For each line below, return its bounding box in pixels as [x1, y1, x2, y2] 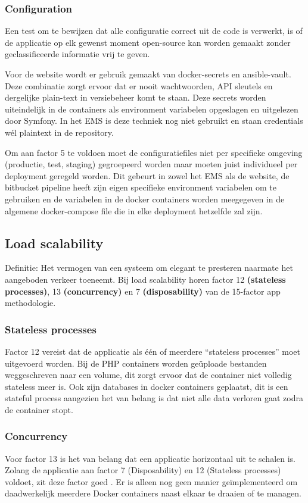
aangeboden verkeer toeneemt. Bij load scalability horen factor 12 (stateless [5, 273, 286, 285]
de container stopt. [5, 403, 73, 415]
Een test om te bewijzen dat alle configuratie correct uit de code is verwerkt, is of [5, 24, 303, 37]
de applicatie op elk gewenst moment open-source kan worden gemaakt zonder [5, 36, 291, 48]
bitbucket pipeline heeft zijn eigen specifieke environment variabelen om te [5, 181, 276, 193]
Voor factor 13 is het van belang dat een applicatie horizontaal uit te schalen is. [5, 452, 296, 464]
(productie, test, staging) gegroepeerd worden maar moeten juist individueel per [5, 158, 298, 170]
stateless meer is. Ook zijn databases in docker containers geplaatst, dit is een [5, 380, 288, 392]
